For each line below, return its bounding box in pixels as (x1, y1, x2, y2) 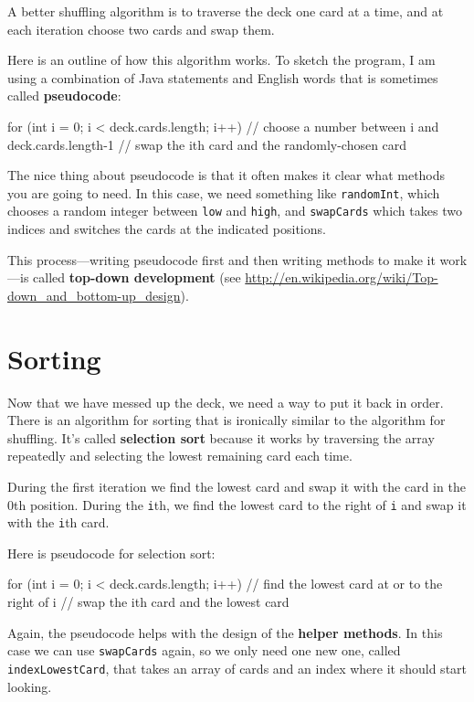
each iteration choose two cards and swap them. (7, 19, 275, 38)
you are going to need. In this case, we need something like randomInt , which (7, 183, 440, 202)
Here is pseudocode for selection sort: (7, 543, 216, 562)
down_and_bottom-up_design (7, 285, 181, 304)
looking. (7, 676, 52, 696)
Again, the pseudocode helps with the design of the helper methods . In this (7, 622, 443, 642)
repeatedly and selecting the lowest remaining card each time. (7, 446, 353, 465)
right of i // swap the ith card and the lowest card (7, 592, 290, 612)
